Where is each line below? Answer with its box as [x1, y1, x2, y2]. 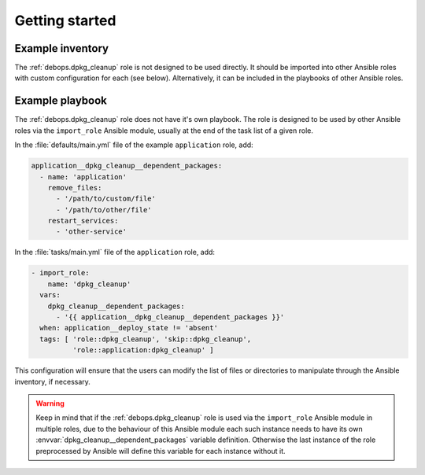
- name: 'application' [39, 172, 128, 181]
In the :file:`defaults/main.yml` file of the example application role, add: [14, 140, 253, 149]
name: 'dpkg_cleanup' [47, 279, 131, 289]
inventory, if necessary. [14, 377, 91, 386]
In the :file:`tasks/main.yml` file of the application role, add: [14, 248, 216, 257]
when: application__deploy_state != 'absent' [39, 323, 218, 333]
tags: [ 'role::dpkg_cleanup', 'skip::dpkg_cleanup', [39, 334, 252, 344]
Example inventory [14, 42, 109, 55]
